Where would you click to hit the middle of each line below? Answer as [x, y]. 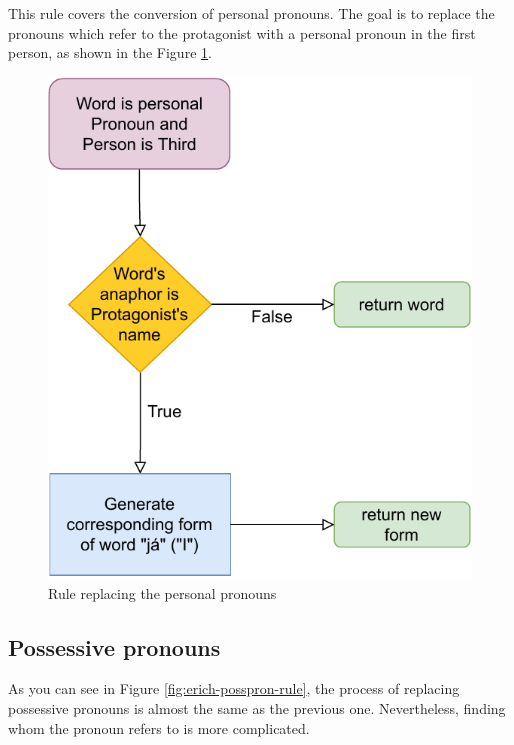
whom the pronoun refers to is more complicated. [159, 727]
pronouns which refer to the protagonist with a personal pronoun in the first [242, 32]
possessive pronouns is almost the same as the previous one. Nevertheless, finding [257, 708]
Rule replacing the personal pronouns [162, 592]
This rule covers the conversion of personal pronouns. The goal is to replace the [251, 13]
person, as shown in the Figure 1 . [110, 52]
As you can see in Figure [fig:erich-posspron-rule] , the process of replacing [234, 688]
